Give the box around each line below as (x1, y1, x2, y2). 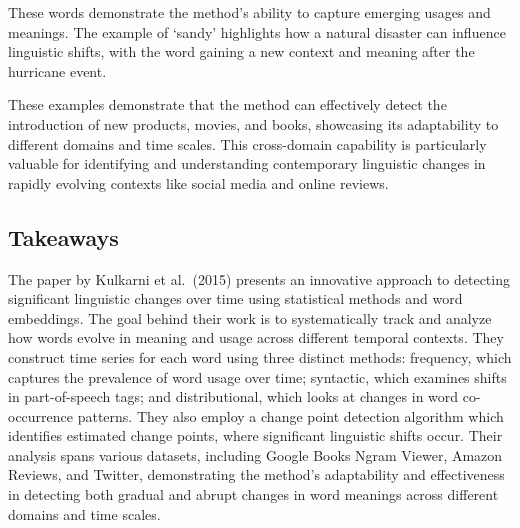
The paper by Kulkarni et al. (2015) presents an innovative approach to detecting (8, 268, 510, 289)
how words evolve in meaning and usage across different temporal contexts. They (8, 327, 504, 348)
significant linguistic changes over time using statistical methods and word (8, 288, 463, 309)
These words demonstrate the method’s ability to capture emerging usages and (8, 2, 491, 22)
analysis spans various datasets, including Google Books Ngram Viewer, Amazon (8, 444, 503, 465)
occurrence (8, 405, 74, 426)
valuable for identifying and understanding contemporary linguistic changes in (8, 153, 486, 174)
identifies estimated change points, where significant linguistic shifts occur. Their (8, 425, 503, 446)
